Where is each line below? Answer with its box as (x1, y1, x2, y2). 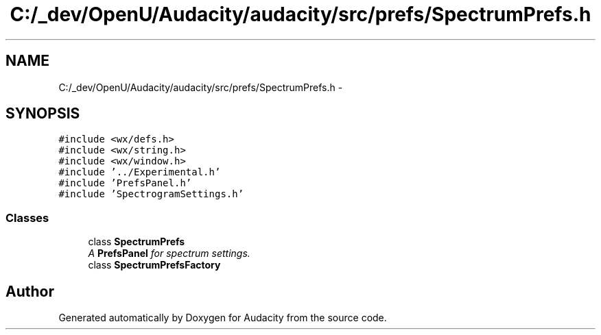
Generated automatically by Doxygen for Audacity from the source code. (58, 312, 387, 324)
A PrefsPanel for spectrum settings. (88, 247, 250, 260)
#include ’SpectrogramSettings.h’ (58, 188, 244, 200)
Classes (5, 210, 49, 225)
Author (5, 282, 54, 300)
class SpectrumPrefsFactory (88, 259, 221, 271)
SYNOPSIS (5, 105, 80, 123)
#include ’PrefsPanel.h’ (58, 177, 192, 189)
